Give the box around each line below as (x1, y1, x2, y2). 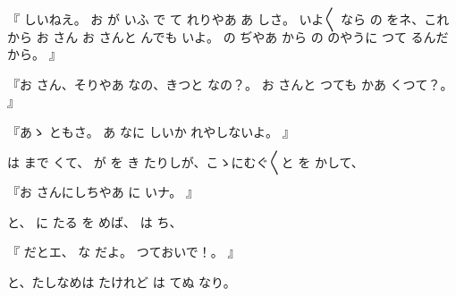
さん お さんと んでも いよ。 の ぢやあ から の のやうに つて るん (53, 27, 436, 46)
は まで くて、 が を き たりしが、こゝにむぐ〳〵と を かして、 (7, 152, 364, 171)
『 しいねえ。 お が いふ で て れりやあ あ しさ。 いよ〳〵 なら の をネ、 (7, 10, 425, 28)
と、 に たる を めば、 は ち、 (7, 212, 182, 231)
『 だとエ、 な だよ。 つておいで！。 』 (7, 242, 241, 261)
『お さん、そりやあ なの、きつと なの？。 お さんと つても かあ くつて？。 (7, 74, 453, 93)
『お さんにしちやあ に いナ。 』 (7, 182, 198, 201)
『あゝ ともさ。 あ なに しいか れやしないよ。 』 (7, 122, 295, 140)
